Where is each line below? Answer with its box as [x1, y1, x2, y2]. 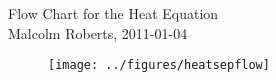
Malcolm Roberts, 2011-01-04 [8, 22, 188, 43]
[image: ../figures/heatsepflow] [48, 58, 270, 73]
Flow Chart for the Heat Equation [8, 3, 219, 23]
